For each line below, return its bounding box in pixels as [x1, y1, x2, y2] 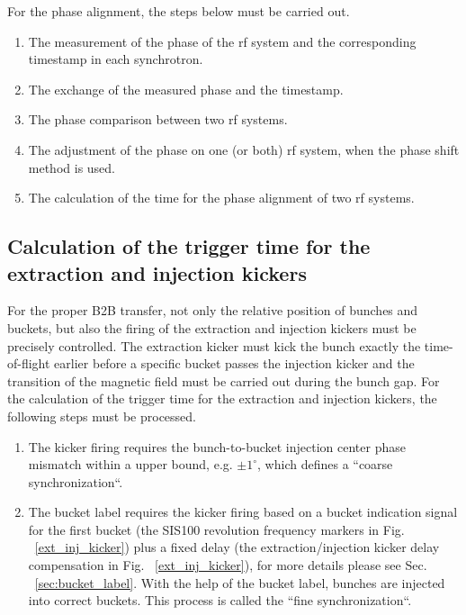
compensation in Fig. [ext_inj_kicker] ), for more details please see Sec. [28, 556, 427, 574]
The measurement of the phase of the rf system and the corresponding [28, 32, 417, 50]
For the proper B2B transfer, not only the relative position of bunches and [7, 301, 418, 320]
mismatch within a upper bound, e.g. [28, 455, 233, 474]
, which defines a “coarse [257, 455, 393, 474]
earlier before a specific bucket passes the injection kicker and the [54, 354, 415, 373]
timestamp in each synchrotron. [28, 50, 203, 68]
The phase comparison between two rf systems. [28, 110, 288, 129]
